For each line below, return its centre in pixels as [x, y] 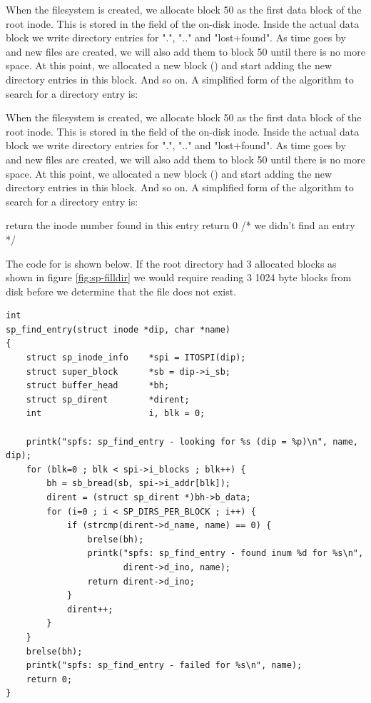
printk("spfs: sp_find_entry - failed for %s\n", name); [164, 666]
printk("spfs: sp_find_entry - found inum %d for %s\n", [225, 553]
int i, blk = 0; [116, 414]
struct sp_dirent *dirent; [108, 399]
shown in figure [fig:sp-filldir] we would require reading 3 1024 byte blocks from [179, 277]
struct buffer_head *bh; [98, 386]
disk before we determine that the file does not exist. [121, 291]
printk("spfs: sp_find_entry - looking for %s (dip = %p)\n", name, [192, 441]
